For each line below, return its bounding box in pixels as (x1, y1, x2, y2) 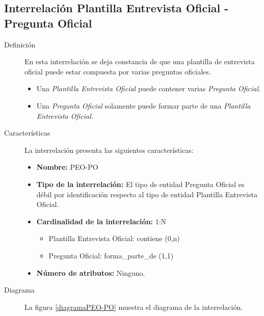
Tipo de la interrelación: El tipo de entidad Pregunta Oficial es (36, 178, 245, 189)
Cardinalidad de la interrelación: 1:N (36, 216, 167, 226)
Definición (4, 39, 36, 49)
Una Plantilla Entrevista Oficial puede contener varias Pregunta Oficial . (36, 83, 260, 94)
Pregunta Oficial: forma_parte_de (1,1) (48, 250, 174, 260)
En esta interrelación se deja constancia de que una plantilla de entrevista (24, 56, 255, 67)
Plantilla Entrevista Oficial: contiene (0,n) (48, 233, 180, 244)
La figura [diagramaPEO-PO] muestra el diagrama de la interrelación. (24, 301, 243, 312)
